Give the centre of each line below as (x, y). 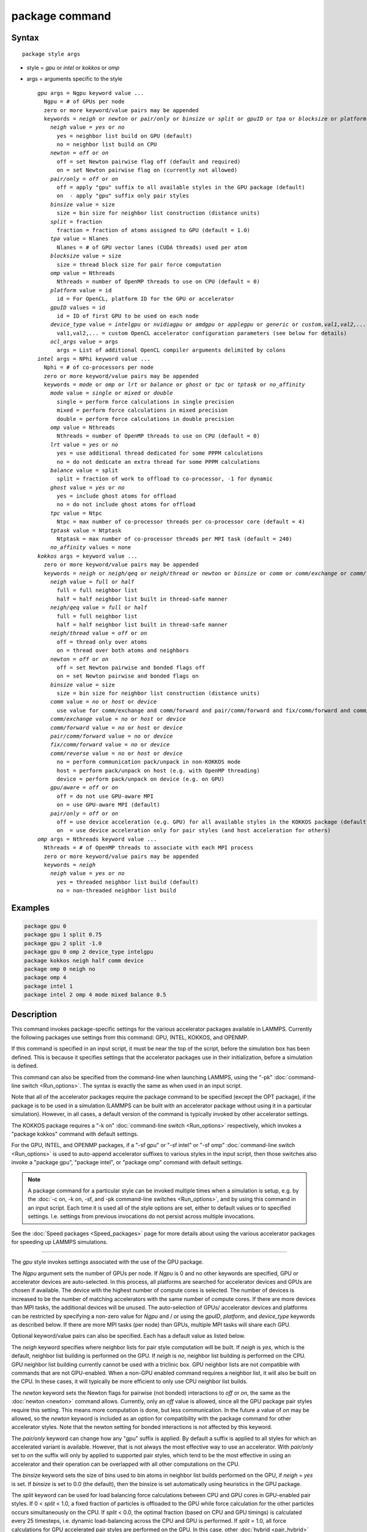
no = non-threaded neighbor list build (117, 891)
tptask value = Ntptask (86, 530)
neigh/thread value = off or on (98, 633)
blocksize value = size (86, 256)
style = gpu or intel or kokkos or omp (73, 67)
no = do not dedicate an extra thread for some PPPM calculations (158, 462)
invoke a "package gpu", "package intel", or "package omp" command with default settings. (127, 1162)
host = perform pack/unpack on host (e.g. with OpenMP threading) (158, 770)
